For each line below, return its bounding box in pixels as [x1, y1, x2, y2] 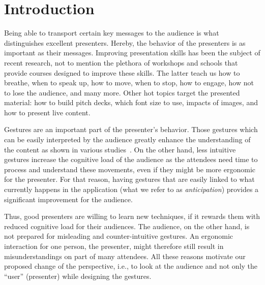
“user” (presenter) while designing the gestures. [4, 270, 152, 281]
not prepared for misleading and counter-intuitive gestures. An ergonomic [4, 231, 233, 241]
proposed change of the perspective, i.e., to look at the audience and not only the [4, 261, 258, 271]
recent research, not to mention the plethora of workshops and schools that [4, 57, 238, 68]
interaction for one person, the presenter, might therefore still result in [4, 241, 224, 251]
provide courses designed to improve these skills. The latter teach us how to [4, 67, 240, 78]
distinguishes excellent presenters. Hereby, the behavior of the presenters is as [4, 37, 246, 48]
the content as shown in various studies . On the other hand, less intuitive [4, 144, 236, 154]
